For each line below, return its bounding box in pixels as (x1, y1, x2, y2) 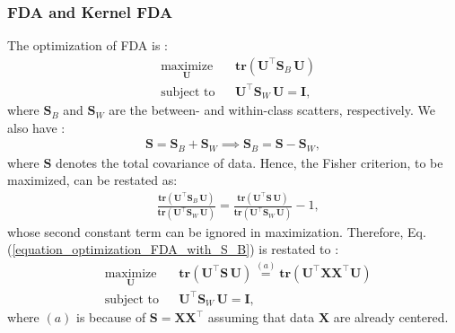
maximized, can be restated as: (7, 171, 178, 189)
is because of (76, 308, 146, 327)
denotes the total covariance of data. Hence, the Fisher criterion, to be (56, 153, 443, 171)
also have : (7, 118, 66, 136)
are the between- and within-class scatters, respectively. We (109, 101, 435, 119)
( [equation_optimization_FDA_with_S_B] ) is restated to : (7, 240, 339, 259)
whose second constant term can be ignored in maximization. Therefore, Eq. (7, 222, 426, 241)
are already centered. (333, 308, 449, 327)
